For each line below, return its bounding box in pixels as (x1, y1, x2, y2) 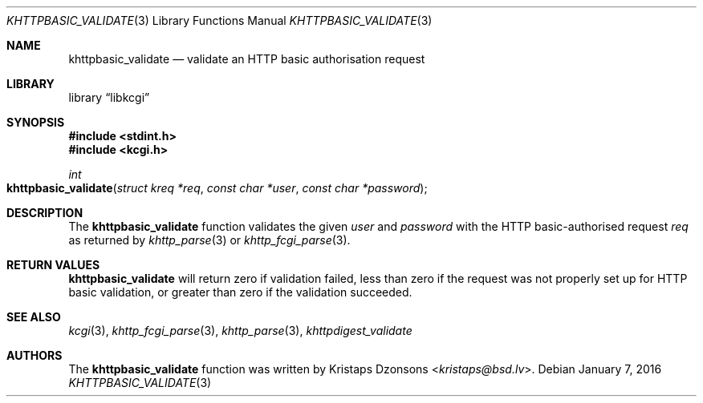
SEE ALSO (6, 310, 61, 324)
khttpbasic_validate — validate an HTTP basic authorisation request (68, 52, 425, 66)
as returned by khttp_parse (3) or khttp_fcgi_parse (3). (68, 233, 351, 247)
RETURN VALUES (6, 258, 100, 272)
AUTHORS (6, 349, 63, 362)
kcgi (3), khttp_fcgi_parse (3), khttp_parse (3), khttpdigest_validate (68, 324, 412, 337)
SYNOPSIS (6, 115, 65, 129)
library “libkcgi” (68, 91, 150, 104)
